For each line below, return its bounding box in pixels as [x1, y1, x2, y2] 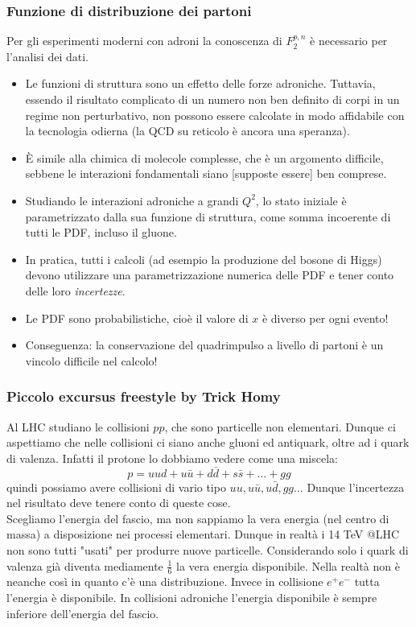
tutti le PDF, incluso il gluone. [25, 224, 177, 241]
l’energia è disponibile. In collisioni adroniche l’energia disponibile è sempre [6, 588, 377, 605]
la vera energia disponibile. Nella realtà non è [176, 557, 400, 574]
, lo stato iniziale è [255, 192, 347, 208]
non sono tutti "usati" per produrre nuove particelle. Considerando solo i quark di [6, 541, 409, 558]
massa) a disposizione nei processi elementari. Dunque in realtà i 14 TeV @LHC [6, 526, 400, 542]
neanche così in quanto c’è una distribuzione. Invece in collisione [6, 573, 323, 590]
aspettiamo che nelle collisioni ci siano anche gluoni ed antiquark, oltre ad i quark [6, 434, 410, 451]
